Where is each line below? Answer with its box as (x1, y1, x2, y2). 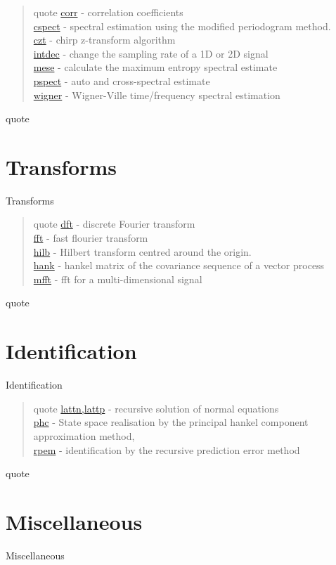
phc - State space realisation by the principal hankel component (33, 415, 309, 429)
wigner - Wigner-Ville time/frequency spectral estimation (33, 87, 280, 102)
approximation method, (33, 428, 135, 443)
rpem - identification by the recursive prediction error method (33, 442, 300, 457)
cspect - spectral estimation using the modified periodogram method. (33, 18, 331, 33)
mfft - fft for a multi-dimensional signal (33, 271, 202, 286)
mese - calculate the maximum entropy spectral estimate (33, 60, 278, 74)
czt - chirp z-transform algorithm (33, 32, 176, 47)
